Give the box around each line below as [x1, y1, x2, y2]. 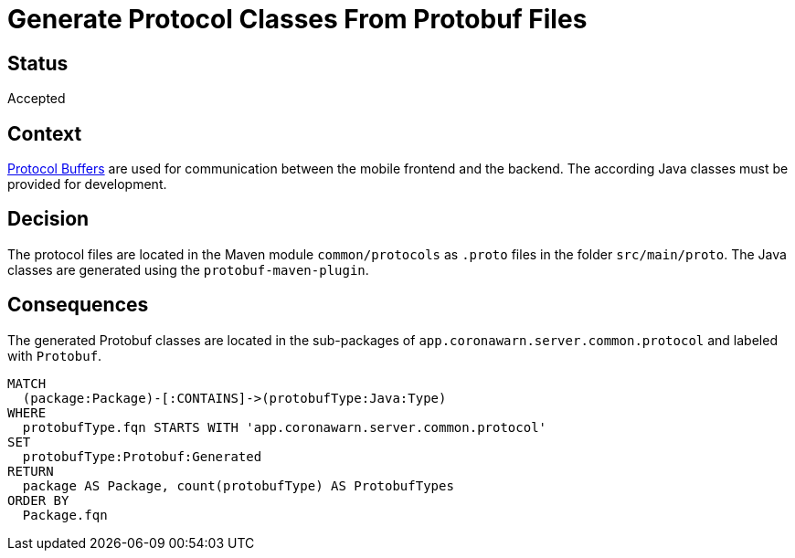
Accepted [7, 90, 66, 107]
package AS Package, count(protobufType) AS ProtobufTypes [22, 478, 454, 493]
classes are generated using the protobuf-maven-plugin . [7, 261, 369, 278]
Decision [7, 207, 90, 231]
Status [7, 51, 69, 75]
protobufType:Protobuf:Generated [22, 448, 262, 464]
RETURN [7, 463, 54, 479]
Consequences [7, 293, 149, 317]
